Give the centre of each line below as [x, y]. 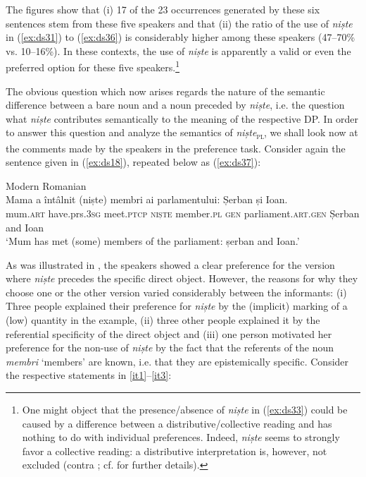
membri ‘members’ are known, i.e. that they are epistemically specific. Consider [177, 361]
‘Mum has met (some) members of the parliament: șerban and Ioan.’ [153, 241]
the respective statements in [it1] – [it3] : [89, 375]
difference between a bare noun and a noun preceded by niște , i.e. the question [175, 105]
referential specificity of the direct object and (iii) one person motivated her [169, 333]
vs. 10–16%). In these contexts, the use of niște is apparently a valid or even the [178, 50]
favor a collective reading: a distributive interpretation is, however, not [175, 451]
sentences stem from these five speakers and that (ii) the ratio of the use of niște [179, 23]
